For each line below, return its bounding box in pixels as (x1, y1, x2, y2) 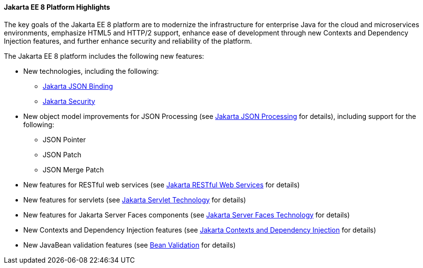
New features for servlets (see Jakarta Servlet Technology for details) (23, 195, 246, 204)
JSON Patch (43, 150, 81, 159)
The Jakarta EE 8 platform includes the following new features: (4, 51, 204, 60)
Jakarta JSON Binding (43, 82, 113, 90)
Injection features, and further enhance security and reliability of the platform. (4, 36, 252, 45)
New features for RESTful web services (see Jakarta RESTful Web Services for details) (23, 180, 300, 189)
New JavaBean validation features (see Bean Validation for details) (23, 240, 236, 249)
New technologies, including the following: (23, 67, 159, 75)
